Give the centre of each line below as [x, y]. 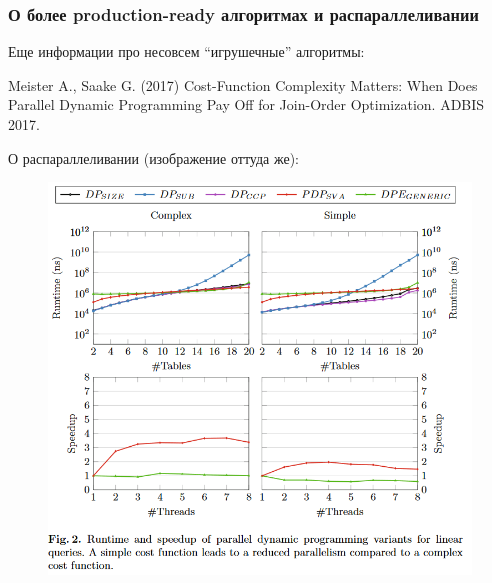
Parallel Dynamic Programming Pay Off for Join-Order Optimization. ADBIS [246, 104]
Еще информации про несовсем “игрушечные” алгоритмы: [186, 51]
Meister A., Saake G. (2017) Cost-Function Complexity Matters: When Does [243, 84]
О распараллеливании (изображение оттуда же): [153, 157]
